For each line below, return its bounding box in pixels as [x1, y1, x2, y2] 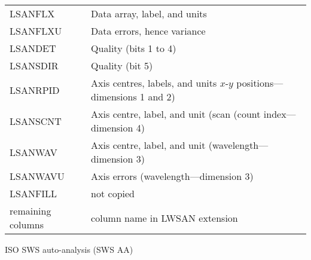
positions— [236, 76, 283, 90]
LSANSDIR [10, 59, 59, 72]
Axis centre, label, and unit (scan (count [91, 107, 261, 121]
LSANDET [10, 41, 56, 55]
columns [10, 218, 44, 231]
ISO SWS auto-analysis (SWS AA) [5, 243, 133, 255]
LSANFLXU [10, 24, 62, 38]
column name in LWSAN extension [91, 210, 238, 225]
